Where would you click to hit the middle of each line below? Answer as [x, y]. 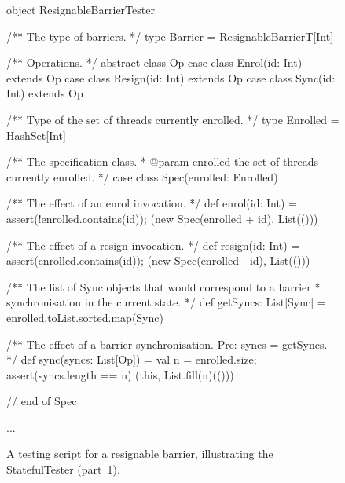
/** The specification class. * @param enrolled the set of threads [163, 161]
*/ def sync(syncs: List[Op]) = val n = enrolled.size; [132, 359]
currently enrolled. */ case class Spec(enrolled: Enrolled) [142, 176]
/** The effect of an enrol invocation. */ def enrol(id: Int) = [152, 203]
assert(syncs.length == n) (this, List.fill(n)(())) [120, 374]
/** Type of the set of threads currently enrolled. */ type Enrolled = [173, 119]
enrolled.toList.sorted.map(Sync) [85, 317]
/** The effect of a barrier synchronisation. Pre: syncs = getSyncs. [167, 344]
